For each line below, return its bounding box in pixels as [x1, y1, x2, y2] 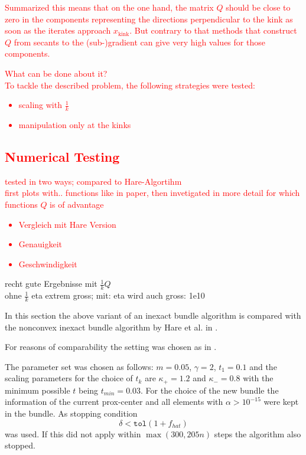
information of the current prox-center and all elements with [5, 395, 223, 408]
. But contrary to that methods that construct [129, 24, 297, 37]
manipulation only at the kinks [18, 118, 131, 130]
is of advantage [50, 198, 104, 210]
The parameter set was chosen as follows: [5, 360, 154, 372]
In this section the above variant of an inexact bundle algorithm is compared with [5, 309, 301, 321]
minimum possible [5, 384, 70, 396]
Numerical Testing [5, 147, 120, 165]
